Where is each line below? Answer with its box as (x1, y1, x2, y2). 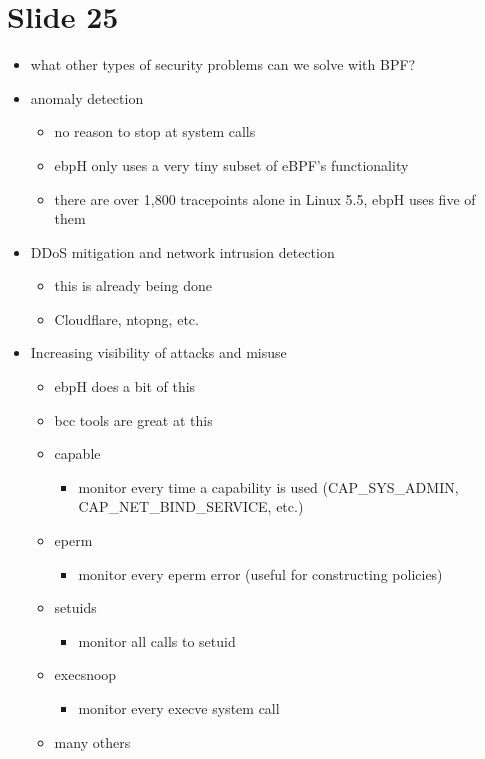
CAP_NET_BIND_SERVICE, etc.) (78, 496, 304, 517)
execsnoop (54, 664, 117, 685)
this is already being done (54, 275, 212, 296)
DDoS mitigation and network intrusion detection (30, 241, 335, 262)
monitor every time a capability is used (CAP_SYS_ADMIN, (78, 476, 459, 497)
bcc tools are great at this (54, 409, 213, 430)
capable (54, 443, 101, 464)
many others (54, 731, 131, 752)
